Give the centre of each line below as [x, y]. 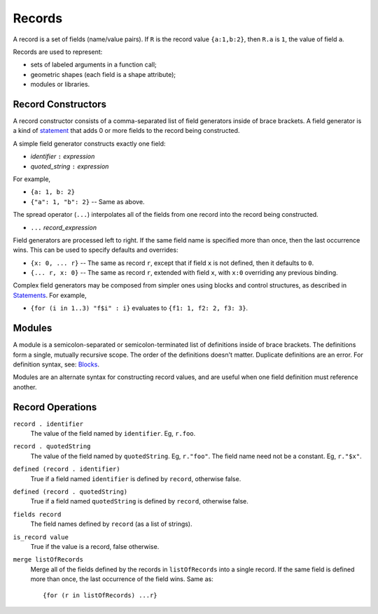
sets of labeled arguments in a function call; [93, 65]
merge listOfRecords [48, 560]
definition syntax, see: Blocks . [56, 364]
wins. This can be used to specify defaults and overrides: [96, 250]
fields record [37, 514]
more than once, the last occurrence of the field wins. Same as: [122, 579]
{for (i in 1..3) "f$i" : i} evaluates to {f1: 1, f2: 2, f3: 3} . [139, 308]
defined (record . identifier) [66, 469]
